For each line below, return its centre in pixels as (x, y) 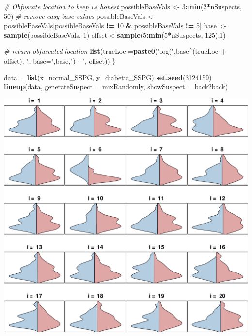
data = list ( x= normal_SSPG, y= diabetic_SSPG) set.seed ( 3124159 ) (108, 77)
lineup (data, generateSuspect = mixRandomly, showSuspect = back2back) (116, 87)
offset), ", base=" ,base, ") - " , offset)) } (60, 60)
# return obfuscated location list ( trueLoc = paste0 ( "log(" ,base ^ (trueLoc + (115, 51)
